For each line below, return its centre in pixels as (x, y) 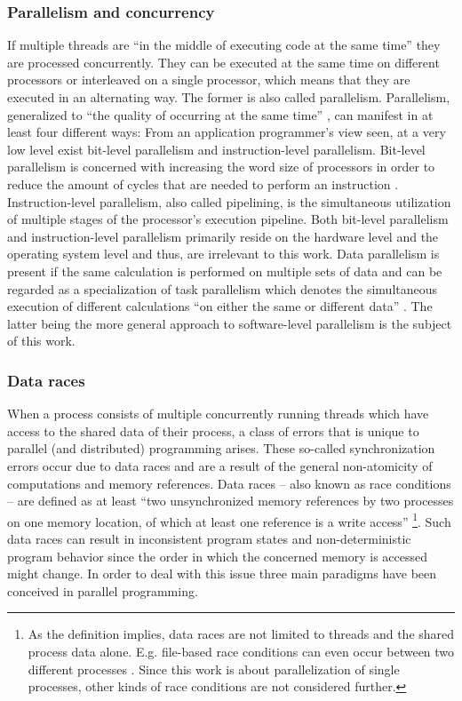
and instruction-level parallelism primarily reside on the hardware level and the (223, 236)
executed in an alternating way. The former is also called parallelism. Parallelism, (229, 97)
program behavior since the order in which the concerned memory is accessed (218, 556)
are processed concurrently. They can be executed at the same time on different (223, 62)
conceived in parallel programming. (103, 590)
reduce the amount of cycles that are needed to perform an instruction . (203, 183)
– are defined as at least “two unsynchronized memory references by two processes (231, 501)
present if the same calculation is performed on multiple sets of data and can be (225, 271)
